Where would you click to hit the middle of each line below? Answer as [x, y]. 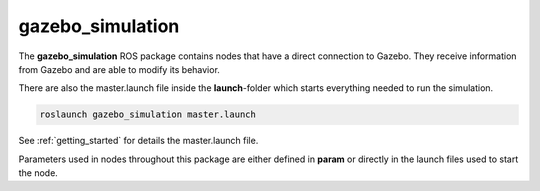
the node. [38, 173]
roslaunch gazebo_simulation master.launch [148, 114]
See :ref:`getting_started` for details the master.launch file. [138, 141]
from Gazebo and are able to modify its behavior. [119, 69]
